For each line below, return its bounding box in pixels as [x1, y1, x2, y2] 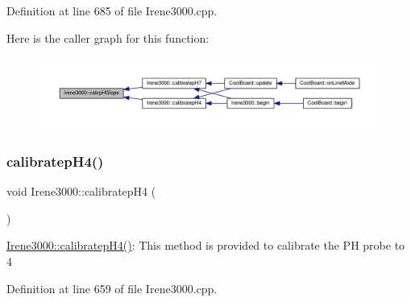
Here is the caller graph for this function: [6, 29, 210, 46]
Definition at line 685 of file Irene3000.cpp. [6, 2, 218, 19]
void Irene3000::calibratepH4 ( [6, 183, 156, 200]
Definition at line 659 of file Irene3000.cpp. [6, 279, 218, 296]
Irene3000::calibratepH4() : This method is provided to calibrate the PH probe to [6, 237, 405, 254]
